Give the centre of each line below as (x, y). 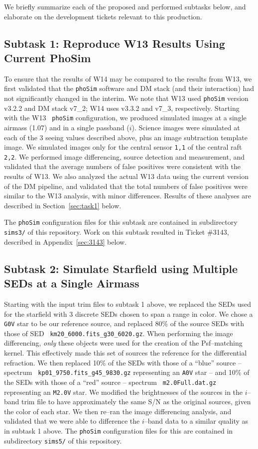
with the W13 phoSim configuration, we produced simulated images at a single (125, 118)
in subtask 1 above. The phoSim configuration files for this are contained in (119, 430)
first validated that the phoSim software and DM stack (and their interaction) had (129, 88)
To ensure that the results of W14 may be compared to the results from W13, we (128, 78)
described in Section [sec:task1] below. (63, 205)
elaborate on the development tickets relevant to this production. (103, 16)
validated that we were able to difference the (72, 421)
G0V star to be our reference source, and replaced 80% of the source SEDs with (124, 323)
